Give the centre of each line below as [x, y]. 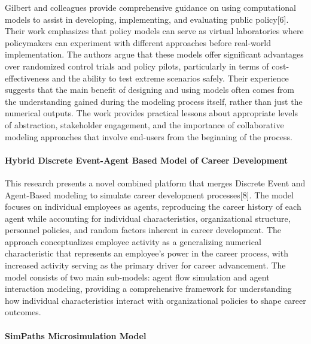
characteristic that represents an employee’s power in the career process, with [147, 253]
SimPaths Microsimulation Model [76, 335]
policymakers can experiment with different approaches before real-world [138, 42]
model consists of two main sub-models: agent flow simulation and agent [137, 277]
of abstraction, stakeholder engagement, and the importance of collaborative [144, 124]
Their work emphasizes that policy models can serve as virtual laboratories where [154, 31]
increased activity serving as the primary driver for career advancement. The [145, 265]
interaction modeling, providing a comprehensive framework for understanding [148, 289]
